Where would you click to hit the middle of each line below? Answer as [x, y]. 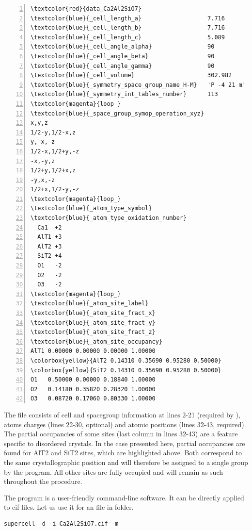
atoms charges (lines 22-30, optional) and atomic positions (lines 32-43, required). [125, 424]
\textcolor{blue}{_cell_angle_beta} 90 [123, 56]
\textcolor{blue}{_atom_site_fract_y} [93, 323]
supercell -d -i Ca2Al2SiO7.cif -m [61, 523]
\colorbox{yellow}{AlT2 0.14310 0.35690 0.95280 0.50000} [126, 360]
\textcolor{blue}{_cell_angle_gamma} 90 [123, 66]
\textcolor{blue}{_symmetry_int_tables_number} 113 [124, 94]
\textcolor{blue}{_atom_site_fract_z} [93, 332]
